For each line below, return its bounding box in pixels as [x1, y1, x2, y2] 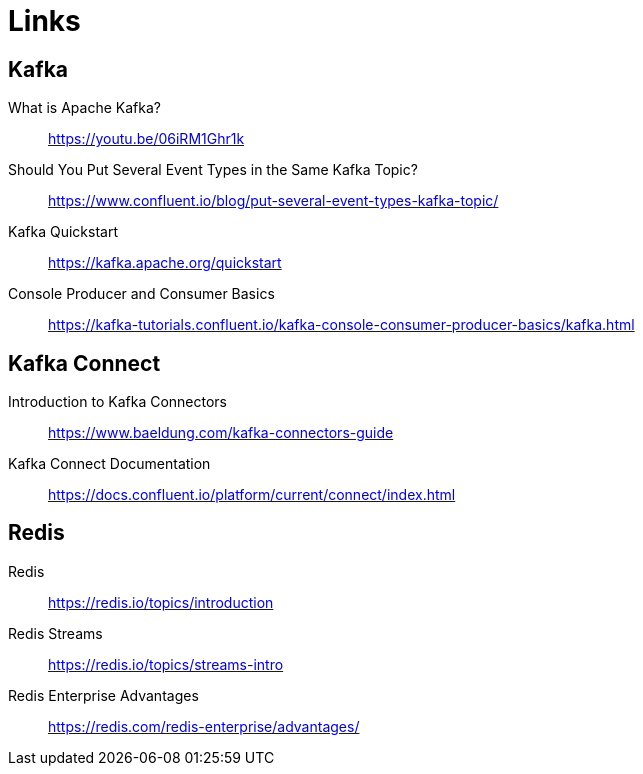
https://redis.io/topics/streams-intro [48, 655, 284, 673]
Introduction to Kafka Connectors [8, 393, 227, 411]
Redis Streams [8, 624, 103, 642]
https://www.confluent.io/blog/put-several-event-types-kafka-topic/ [48, 192, 499, 210]
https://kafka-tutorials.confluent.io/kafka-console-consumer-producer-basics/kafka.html [48, 316, 635, 334]
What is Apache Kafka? [8, 99, 161, 117]
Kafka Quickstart [8, 223, 118, 241]
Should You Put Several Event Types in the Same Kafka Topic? [8, 161, 418, 179]
